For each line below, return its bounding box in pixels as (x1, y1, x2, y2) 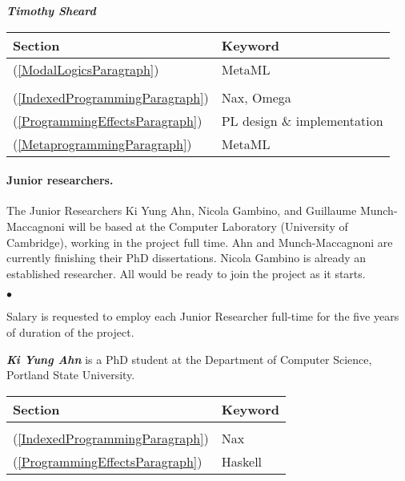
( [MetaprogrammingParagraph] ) (13, 134, 192, 153)
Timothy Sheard (6, 2, 96, 18)
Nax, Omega (221, 87, 291, 107)
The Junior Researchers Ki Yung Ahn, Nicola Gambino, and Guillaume (6, 202, 357, 219)
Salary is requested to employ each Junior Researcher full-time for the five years (6, 308, 399, 325)
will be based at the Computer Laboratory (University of (68, 217, 348, 234)
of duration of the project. (6, 323, 134, 340)
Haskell (221, 451, 263, 471)
